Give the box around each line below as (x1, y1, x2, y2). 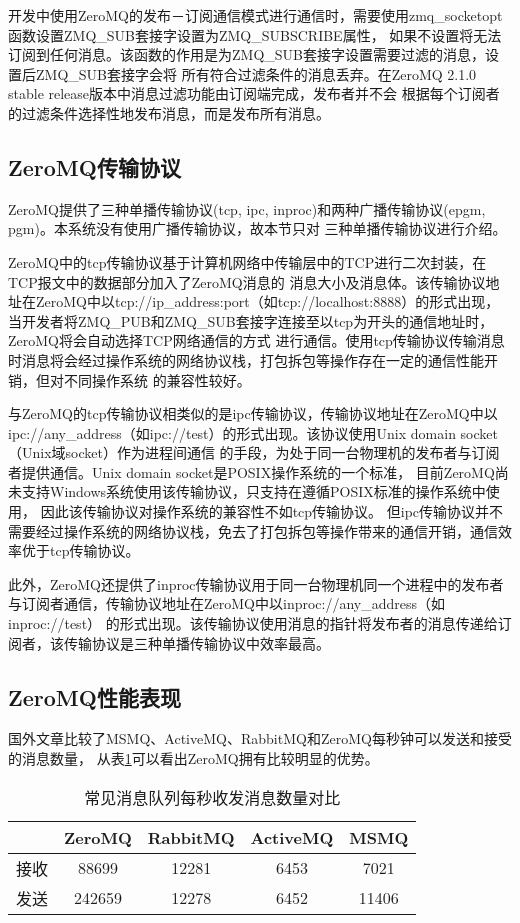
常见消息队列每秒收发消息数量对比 (84, 785, 341, 809)
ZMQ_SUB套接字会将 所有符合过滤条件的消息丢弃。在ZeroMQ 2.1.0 (35, 63, 477, 84)
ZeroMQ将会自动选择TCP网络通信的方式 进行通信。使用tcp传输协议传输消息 (8, 330, 505, 351)
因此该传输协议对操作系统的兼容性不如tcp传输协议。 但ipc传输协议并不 (40, 501, 504, 522)
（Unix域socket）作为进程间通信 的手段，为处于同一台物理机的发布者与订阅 (8, 442, 500, 463)
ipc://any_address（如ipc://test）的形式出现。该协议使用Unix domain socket (8, 422, 498, 443)
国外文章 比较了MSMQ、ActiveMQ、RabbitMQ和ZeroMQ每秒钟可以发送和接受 (8, 728, 512, 749)
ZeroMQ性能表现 (8, 681, 181, 712)
